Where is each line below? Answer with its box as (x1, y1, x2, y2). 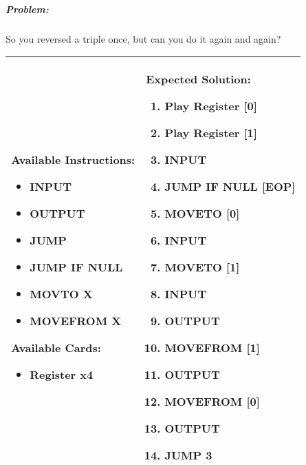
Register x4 (30, 366, 94, 383)
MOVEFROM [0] (164, 393, 260, 410)
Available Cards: (11, 340, 101, 356)
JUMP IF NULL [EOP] (164, 178, 296, 195)
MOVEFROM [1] (164, 340, 260, 356)
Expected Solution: (146, 71, 251, 87)
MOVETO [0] (164, 205, 240, 222)
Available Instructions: (11, 152, 135, 168)
